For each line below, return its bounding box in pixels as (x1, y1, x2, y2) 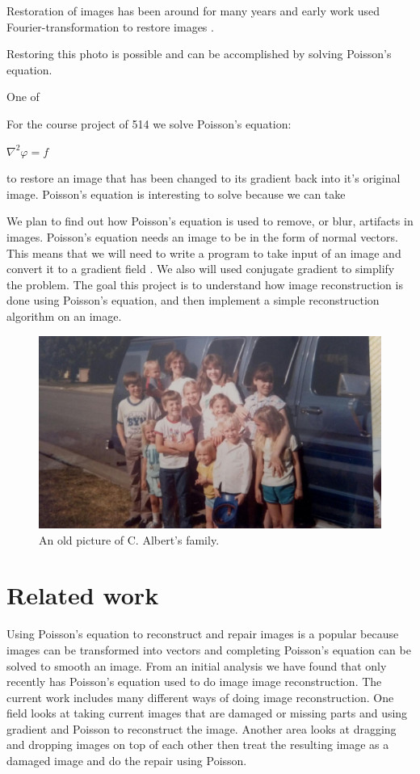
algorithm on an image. (6, 307, 122, 324)
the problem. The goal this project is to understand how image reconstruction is (6, 276, 403, 292)
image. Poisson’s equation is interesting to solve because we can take (6, 185, 346, 202)
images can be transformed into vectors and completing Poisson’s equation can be (6, 641, 411, 658)
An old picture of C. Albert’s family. (39, 531, 220, 548)
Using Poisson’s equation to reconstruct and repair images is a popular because (6, 625, 399, 642)
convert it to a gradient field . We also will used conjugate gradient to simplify (6, 260, 395, 277)
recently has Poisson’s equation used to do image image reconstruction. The (6, 673, 382, 690)
